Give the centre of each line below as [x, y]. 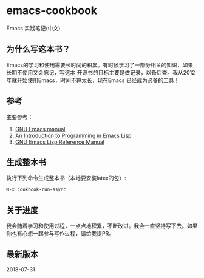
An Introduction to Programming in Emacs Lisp [73, 135]
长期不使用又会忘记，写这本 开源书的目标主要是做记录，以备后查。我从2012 [101, 72]
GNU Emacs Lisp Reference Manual [59, 142]
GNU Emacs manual [40, 129]
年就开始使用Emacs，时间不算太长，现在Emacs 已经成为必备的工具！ [93, 80]
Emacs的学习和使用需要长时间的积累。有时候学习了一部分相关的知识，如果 [100, 65]
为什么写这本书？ [38, 49]
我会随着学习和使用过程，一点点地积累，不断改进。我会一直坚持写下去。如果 [102, 226]
